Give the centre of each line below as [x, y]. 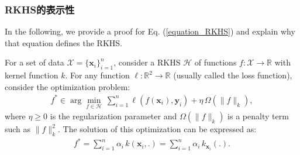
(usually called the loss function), [233, 75]
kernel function [32, 75]
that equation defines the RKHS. [63, 42]
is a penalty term [258, 116]
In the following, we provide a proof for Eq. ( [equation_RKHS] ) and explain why [150, 31]
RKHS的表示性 [40, 9]
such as [18, 129]
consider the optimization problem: [68, 86]
